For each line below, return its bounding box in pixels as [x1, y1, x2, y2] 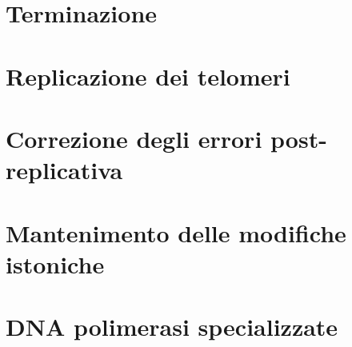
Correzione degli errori [6, 122, 262, 154]
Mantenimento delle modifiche [6, 216, 346, 249]
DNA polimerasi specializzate [6, 310, 338, 343]
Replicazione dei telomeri [6, 59, 290, 92]
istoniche [6, 247, 105, 280]
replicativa [6, 154, 123, 186]
